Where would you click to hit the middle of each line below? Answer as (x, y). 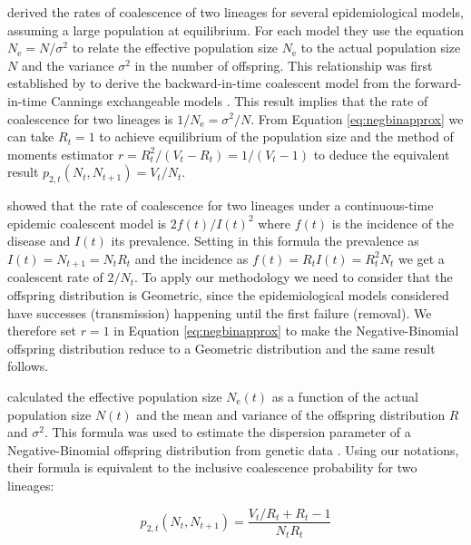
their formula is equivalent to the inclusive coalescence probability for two (212, 467)
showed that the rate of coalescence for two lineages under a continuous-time (221, 205)
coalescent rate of (55, 277)
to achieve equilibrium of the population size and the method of (276, 136)
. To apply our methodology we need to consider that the (294, 277)
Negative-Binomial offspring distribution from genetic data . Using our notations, (233, 449)
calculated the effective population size (115, 396)
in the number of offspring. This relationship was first (284, 65)
